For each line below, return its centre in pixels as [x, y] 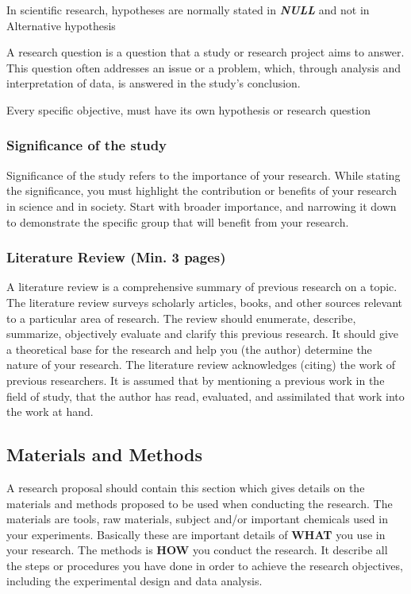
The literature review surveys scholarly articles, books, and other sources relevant [205, 302]
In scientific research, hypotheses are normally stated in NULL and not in [188, 10]
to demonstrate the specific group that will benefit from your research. [178, 221]
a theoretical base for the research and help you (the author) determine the [189, 349]
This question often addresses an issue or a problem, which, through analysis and [204, 67]
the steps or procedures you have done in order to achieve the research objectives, [205, 565]
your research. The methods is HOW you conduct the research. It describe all [197, 550]
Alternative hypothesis [61, 25]
